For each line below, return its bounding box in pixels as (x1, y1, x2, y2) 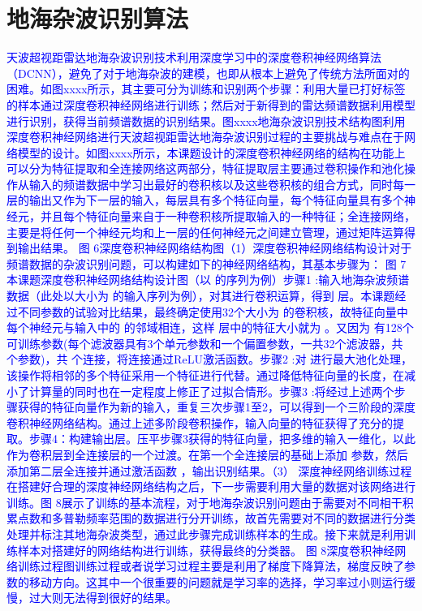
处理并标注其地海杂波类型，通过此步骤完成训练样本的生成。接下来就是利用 (6, 525, 404, 542)
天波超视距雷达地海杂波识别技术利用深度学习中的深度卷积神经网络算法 (6, 49, 381, 66)
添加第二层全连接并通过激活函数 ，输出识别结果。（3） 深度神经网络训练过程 (6, 462, 412, 479)
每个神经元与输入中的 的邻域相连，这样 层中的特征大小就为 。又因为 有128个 (6, 319, 414, 336)
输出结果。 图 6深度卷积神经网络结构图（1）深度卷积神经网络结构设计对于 (17, 239, 412, 256)
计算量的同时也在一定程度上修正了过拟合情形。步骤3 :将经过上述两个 (28, 382, 394, 399)
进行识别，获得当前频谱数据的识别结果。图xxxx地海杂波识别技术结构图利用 (6, 112, 406, 129)
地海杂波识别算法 (6, 2, 189, 35)
